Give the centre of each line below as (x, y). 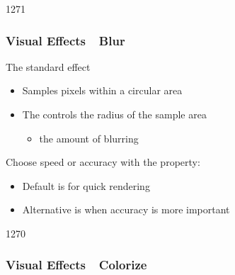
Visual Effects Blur (65, 40)
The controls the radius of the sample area (114, 114)
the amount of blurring (89, 138)
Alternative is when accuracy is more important (126, 209)
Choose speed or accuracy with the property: (103, 162)
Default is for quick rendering (86, 185)
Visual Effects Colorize (76, 265)
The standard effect (48, 66)
